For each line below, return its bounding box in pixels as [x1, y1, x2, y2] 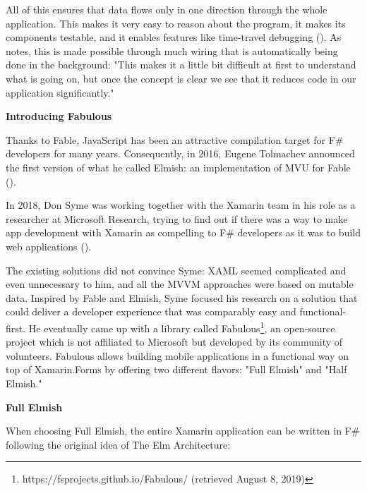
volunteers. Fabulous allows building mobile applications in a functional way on [6, 348, 349, 363]
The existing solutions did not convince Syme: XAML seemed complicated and [6, 262, 347, 277]
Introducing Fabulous [6, 109, 112, 123]
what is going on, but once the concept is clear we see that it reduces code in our [6, 71, 356, 85]
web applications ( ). [6, 238, 92, 253]
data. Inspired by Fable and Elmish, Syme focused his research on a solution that [6, 290, 358, 305]
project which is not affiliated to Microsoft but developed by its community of [6, 334, 343, 349]
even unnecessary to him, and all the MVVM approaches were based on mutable [6, 277, 354, 291]
